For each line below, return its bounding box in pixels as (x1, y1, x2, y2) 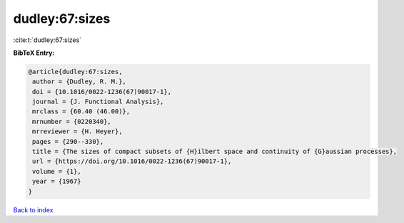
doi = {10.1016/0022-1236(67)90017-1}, (32, 88, 171, 95)
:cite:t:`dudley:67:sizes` (13, 36, 82, 44)
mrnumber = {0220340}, (32, 118, 112, 125)
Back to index (13, 205, 54, 214)
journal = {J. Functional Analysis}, (32, 98, 164, 106)
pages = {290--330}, (32, 138, 104, 145)
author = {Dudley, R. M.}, (32, 78, 126, 85)
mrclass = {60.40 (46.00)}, (32, 108, 131, 115)
